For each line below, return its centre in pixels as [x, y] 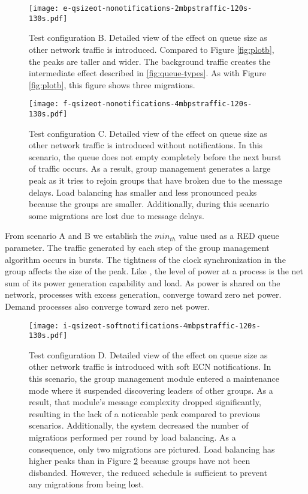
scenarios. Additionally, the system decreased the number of [139, 425]
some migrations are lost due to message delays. [117, 215]
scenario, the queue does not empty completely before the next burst [155, 156]
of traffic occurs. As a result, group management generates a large [150, 168]
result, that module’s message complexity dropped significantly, [145, 402]
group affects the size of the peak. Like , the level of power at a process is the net [154, 271]
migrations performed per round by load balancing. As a [132, 437]
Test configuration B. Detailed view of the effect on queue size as [148, 38]
